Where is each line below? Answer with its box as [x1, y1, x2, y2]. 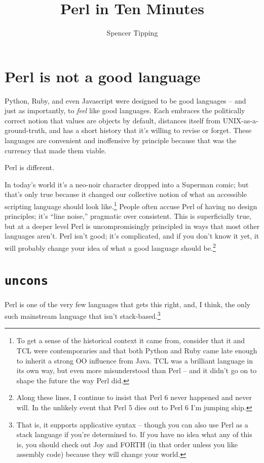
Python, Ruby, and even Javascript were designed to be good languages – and [5, 95, 246, 106]
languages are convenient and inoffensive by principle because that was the [5, 135, 237, 146]
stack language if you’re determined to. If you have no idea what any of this [16, 429, 252, 440]
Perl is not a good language [5, 65, 201, 86]
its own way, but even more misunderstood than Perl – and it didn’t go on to [16, 365, 257, 376]
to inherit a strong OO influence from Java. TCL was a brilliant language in [16, 355, 253, 366]
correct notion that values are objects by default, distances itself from [5, 115, 220, 125]
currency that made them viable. [5, 145, 106, 155]
